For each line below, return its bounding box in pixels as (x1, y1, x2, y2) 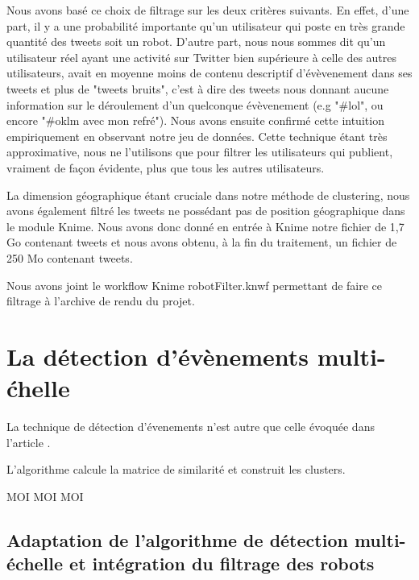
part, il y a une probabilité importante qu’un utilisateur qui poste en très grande (6, 17, 405, 34)
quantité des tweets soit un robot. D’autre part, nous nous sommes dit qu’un (6, 33, 386, 50)
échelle (6, 551, 64, 576)
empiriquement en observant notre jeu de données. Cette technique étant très (6, 127, 388, 144)
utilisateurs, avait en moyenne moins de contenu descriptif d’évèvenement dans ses (6, 64, 413, 81)
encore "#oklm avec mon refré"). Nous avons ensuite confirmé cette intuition (6, 112, 384, 129)
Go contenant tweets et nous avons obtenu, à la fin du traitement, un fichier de (6, 234, 397, 251)
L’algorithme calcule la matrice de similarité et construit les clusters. (6, 461, 346, 478)
